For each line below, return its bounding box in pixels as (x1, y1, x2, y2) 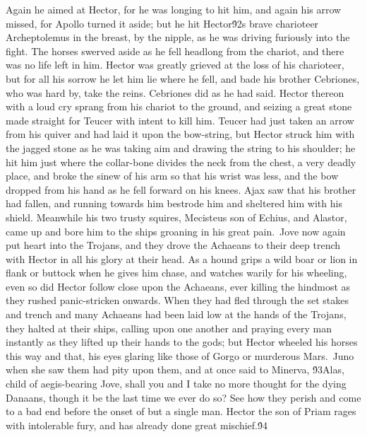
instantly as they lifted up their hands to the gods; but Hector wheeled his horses (6, 334, 358, 349)
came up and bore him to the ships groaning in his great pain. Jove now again (6, 223, 346, 238)
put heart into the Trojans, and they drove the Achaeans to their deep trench (6, 238, 341, 252)
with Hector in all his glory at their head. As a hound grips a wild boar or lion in (6, 251, 358, 266)
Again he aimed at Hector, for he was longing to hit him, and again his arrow (6, 2, 342, 16)
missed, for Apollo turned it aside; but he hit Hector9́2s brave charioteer (6, 16, 319, 30)
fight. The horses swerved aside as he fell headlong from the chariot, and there (6, 43, 344, 58)
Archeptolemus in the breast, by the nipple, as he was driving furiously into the (6, 30, 350, 45)
